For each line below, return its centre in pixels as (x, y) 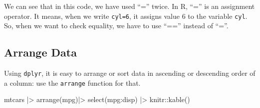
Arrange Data (40, 52)
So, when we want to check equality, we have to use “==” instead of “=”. (116, 26)
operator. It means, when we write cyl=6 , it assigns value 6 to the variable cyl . (126, 16)
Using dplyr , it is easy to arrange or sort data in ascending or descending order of (130, 73)
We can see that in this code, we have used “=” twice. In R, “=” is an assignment (130, 6)
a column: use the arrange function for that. (72, 82)
